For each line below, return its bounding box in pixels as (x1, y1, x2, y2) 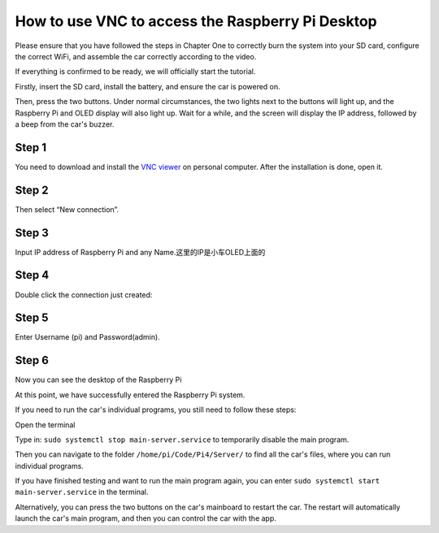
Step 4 (15, 268, 50, 282)
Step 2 (15, 183, 49, 197)
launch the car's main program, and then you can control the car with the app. (15, 513, 276, 523)
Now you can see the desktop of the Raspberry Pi (15, 375, 182, 385)
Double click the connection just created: (15, 289, 153, 300)
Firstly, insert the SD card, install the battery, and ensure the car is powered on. (15, 81, 280, 91)
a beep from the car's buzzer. (15, 119, 115, 129)
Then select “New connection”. (15, 204, 120, 214)
